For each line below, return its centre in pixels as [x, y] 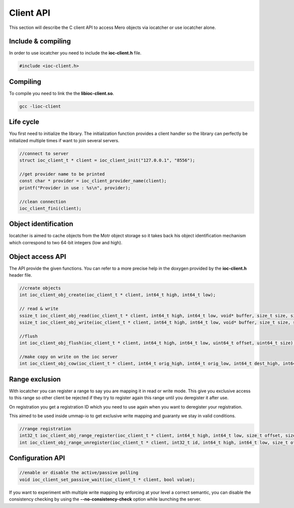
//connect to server [44, 153]
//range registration [45, 429]
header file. [21, 275]
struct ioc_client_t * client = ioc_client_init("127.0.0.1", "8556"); [107, 160]
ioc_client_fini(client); [50, 208]
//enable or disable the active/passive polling [79, 473]
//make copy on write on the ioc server [68, 357]
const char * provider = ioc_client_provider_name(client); [93, 181]
